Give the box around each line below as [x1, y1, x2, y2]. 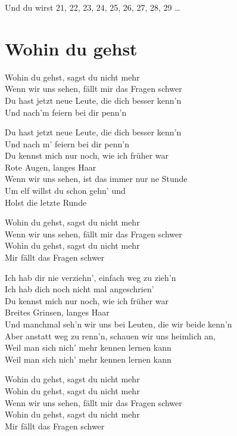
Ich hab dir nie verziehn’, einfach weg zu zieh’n [5, 271, 176, 283]
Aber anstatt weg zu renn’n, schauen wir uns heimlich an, [5, 329, 216, 342]
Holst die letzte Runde [5, 196, 87, 208]
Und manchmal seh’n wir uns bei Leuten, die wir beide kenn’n [5, 318, 232, 330]
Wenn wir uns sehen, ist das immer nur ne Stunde [5, 172, 188, 185]
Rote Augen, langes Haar [5, 160, 96, 173]
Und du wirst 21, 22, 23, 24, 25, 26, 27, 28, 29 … [5, 1, 180, 13]
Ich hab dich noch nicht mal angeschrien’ [5, 283, 154, 295]
